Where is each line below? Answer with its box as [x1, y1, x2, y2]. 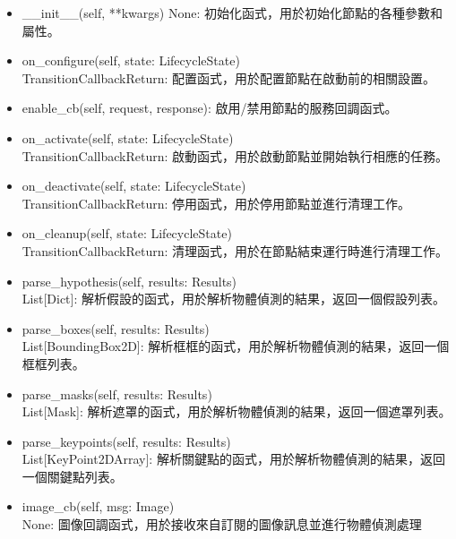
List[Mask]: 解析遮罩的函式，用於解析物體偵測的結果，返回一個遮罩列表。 [22, 402, 452, 421]
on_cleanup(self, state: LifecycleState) [22, 224, 232, 243]
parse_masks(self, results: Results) [22, 384, 212, 403]
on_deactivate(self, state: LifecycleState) [22, 176, 246, 195]
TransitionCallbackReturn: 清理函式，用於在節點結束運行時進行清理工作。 [22, 241, 449, 260]
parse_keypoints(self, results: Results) [22, 432, 231, 450]
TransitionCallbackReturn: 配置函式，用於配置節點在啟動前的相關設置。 [22, 68, 436, 87]
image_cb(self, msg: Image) [22, 497, 175, 516]
